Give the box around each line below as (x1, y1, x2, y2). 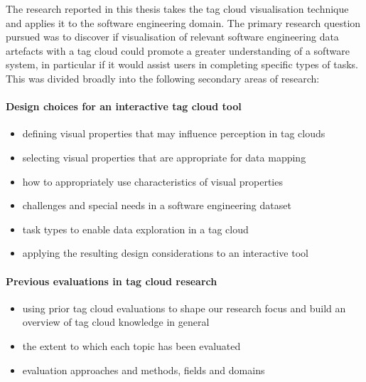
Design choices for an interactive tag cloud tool (6, 99, 242, 114)
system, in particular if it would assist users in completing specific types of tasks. (6, 57, 358, 72)
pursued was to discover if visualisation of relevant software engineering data (6, 29, 339, 44)
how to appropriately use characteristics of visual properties (22, 174, 283, 189)
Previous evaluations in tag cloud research (6, 273, 217, 288)
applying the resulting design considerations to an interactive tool (22, 245, 308, 260)
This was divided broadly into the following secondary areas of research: (6, 70, 320, 85)
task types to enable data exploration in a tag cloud (22, 221, 249, 236)
